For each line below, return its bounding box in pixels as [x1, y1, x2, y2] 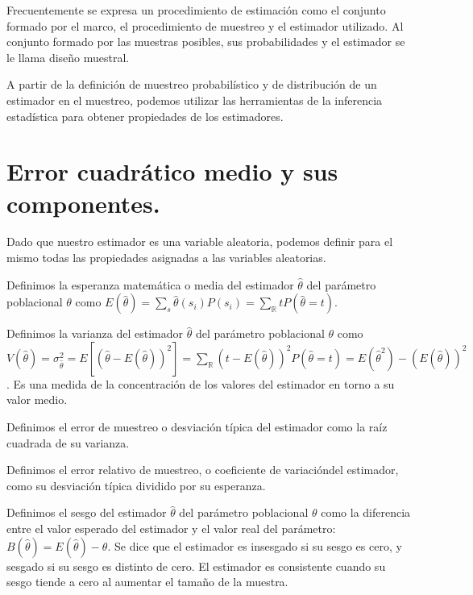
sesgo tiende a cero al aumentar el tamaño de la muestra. [6, 573, 288, 590]
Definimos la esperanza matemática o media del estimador [6, 276, 294, 293]
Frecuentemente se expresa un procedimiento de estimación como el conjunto [6, 2, 386, 18]
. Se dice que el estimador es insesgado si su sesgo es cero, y [107, 537, 402, 554]
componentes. [6, 186, 160, 219]
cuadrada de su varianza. [6, 434, 130, 451]
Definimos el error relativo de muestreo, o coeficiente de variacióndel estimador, [6, 461, 399, 478]
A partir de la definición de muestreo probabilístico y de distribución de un [6, 76, 377, 93]
